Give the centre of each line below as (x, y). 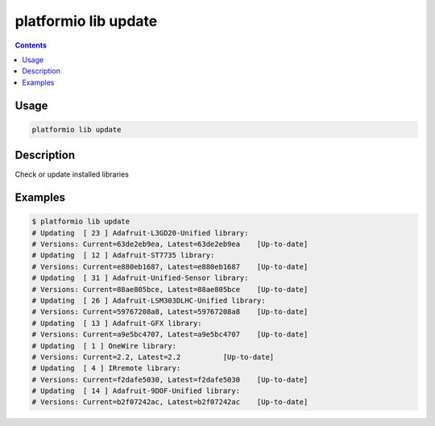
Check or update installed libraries (72, 174)
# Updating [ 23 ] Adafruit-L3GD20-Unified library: (140, 233)
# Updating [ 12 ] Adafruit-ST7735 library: (123, 255)
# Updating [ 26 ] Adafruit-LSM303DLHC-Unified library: (149, 300)
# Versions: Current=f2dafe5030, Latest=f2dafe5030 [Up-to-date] (170, 380)
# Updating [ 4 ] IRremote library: (106, 368)
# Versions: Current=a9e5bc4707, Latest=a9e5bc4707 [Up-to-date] (170, 334)
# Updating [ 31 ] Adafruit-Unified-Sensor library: (140, 278)
